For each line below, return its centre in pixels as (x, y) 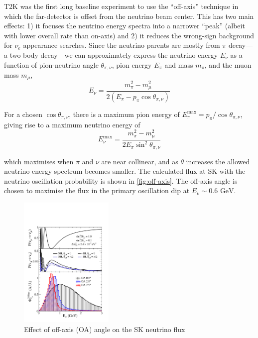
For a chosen (23, 114)
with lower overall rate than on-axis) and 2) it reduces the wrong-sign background (129, 35)
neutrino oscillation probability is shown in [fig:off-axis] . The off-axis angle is (121, 180)
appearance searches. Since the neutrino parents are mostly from (122, 45)
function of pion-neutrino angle (51, 64)
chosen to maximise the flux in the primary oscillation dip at (97, 190)
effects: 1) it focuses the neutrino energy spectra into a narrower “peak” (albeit (125, 26)
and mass (179, 64)
